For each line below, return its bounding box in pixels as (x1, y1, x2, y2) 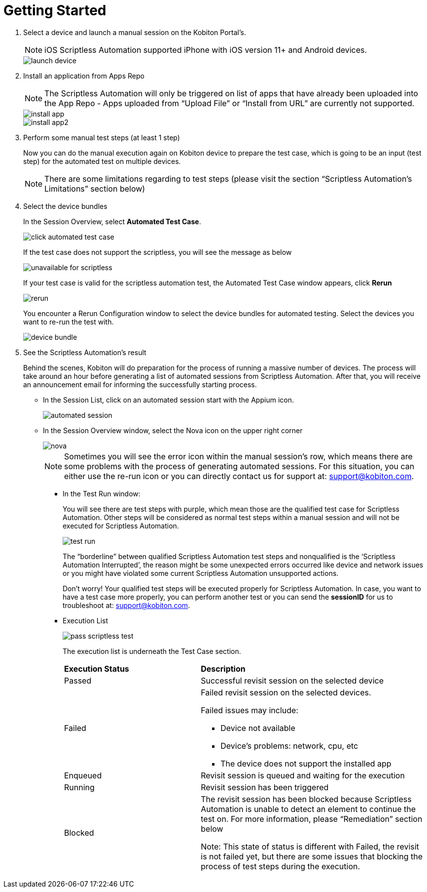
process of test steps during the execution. (201, 861, 360, 871)
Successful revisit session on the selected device (201, 675, 384, 686)
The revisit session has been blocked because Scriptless (201, 794, 412, 804)
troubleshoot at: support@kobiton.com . (63, 601, 190, 609)
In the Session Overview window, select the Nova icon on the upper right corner (43, 426, 303, 435)
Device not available (220, 723, 295, 733)
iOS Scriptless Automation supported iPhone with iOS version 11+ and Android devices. (44, 44, 367, 55)
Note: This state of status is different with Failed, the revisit (201, 841, 419, 851)
